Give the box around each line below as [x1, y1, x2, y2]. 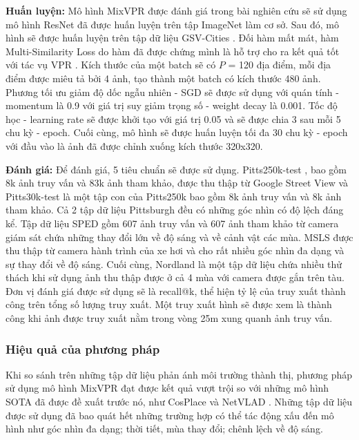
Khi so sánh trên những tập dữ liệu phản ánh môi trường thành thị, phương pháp [6, 367, 353, 381]
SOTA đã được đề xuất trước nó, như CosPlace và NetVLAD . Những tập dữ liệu [6, 394, 353, 409]
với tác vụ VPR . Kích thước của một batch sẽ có [6, 57, 216, 72]
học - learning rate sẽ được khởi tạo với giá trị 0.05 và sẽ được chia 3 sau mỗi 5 [6, 111, 341, 126]
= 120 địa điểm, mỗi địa [228, 57, 331, 72]
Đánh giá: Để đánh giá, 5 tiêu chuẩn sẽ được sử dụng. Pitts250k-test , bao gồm [6, 162, 347, 176]
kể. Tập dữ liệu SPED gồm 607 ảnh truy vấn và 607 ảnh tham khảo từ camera [6, 216, 339, 230]
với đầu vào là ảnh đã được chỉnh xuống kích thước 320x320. [6, 138, 263, 153]
